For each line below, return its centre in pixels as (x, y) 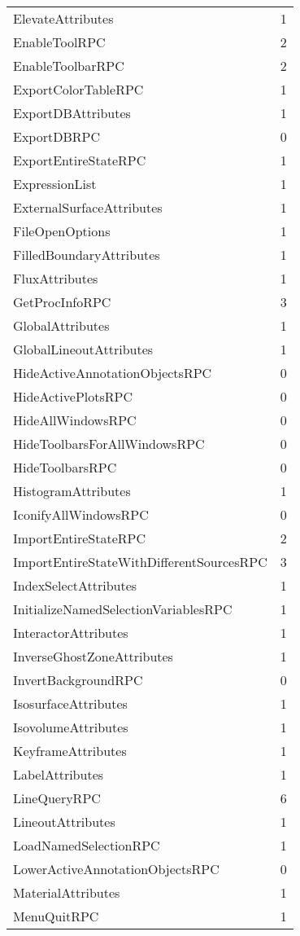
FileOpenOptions (62, 231)
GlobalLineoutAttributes (83, 349)
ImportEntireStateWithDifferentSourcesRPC (140, 562)
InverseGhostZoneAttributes (93, 656)
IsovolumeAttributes (71, 727)
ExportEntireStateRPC (80, 160)
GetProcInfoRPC (62, 302)
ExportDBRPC (57, 136)
